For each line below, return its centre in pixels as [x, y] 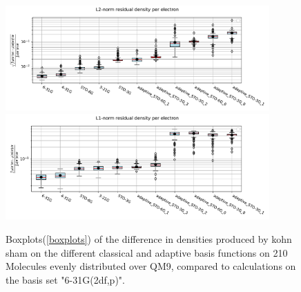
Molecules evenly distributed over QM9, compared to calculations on [151, 266]
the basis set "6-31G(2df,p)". [65, 279]
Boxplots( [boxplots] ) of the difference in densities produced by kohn [149, 239]
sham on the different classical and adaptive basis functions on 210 [147, 252]
